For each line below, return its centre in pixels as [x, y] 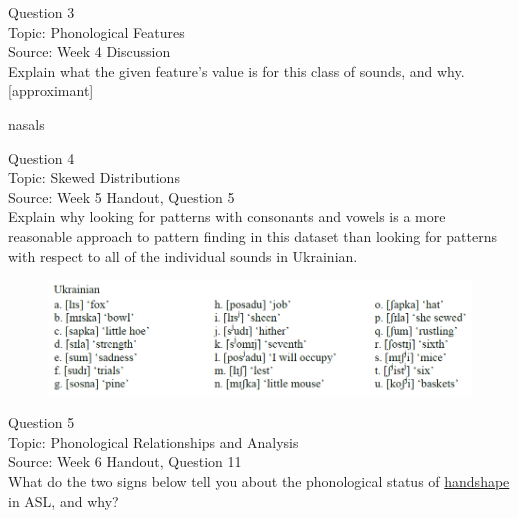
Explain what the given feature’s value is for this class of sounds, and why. [236, 70]
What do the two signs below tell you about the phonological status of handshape [259, 480]
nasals [26, 123]
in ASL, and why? [63, 500]
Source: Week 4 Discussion [89, 51]
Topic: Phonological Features [96, 31]
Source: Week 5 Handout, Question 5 [121, 196]
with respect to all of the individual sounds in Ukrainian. [183, 255]
